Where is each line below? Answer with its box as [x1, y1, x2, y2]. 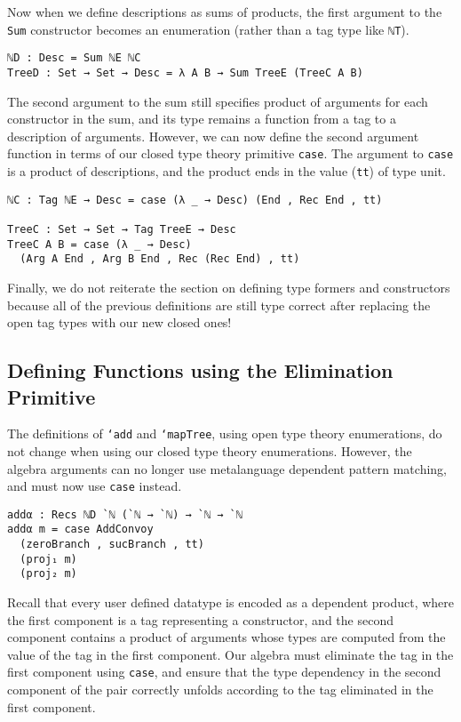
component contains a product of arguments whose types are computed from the [7, 628, 446, 646]
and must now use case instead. [7, 477, 182, 495]
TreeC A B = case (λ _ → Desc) [7, 237, 192, 251]
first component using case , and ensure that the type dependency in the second [7, 662, 441, 681]
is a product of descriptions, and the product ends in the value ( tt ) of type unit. [7, 162, 446, 180]
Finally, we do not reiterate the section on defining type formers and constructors [7, 277, 450, 296]
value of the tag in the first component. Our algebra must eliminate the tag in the [7, 645, 454, 663]
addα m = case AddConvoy [7, 523, 154, 536]
